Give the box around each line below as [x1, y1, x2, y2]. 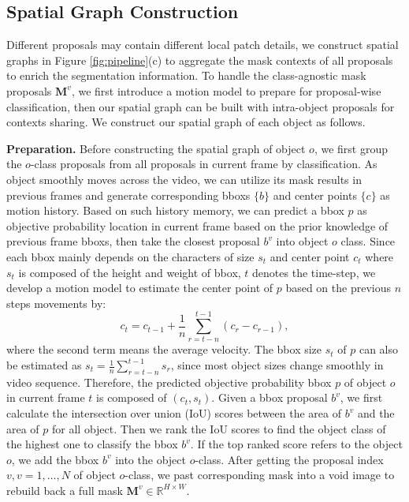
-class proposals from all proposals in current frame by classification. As [30, 155, 377, 172]
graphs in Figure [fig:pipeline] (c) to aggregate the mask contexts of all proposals [6, 51, 393, 68]
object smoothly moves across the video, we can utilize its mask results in [6, 170, 362, 187]
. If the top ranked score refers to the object [190, 436, 403, 452]
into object [276, 233, 329, 249]
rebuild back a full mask [6, 481, 123, 498]
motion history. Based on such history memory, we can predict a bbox [6, 202, 344, 219]
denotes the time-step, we [252, 264, 376, 280]
